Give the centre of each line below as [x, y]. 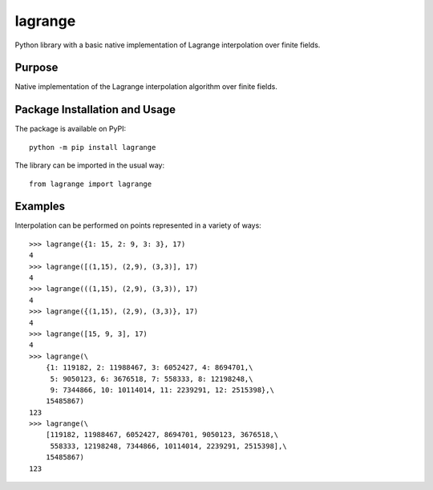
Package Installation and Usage [95, 109]
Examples [40, 207]
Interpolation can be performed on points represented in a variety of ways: [138, 225]
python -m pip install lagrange [93, 147]
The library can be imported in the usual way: [90, 165]
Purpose [36, 68]
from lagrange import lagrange [91, 184]
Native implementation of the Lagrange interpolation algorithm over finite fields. [146, 87]
